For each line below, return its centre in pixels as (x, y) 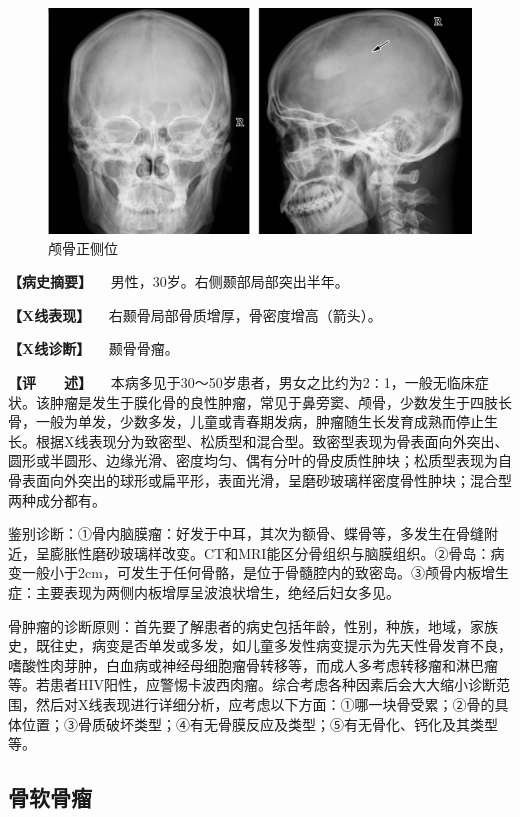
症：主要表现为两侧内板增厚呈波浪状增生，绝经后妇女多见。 (204, 591)
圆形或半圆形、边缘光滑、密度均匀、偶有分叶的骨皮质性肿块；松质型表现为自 (260, 460)
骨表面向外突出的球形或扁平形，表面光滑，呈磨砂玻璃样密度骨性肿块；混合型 (260, 480)
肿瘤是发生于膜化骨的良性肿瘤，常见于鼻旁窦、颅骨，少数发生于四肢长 (280, 401)
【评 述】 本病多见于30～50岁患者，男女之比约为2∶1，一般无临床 (241, 382)
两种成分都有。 (57, 499)
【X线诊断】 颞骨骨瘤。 (93, 348)
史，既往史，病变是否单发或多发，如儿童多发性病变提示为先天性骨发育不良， (260, 645)
